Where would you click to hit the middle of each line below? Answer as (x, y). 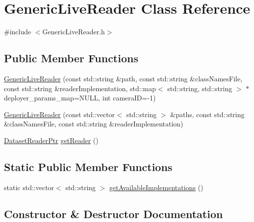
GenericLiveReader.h (74, 32)
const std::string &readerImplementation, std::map (80, 88)
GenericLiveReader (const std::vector (60, 114)
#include (18, 32)
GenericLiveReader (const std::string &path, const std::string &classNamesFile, (123, 78)
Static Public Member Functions (88, 166)
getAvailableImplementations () (156, 187)
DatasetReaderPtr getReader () (51, 140)
